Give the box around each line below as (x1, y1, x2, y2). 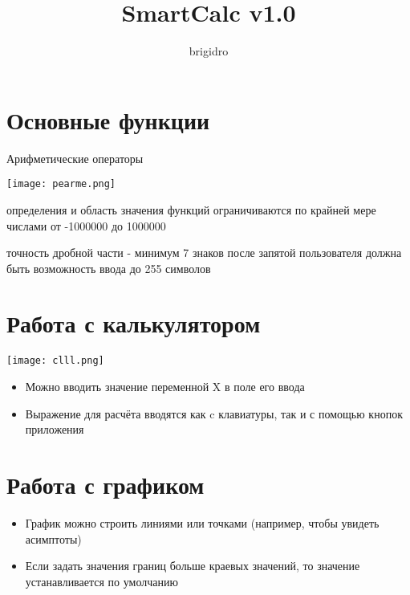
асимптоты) (25, 530, 82, 547)
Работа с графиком (6, 468, 205, 501)
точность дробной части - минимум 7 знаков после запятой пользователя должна (6, 244, 402, 261)
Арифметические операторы (6, 149, 144, 166)
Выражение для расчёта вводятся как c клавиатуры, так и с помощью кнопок (25, 405, 403, 422)
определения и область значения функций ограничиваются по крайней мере (6, 201, 376, 218)
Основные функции (6, 103, 210, 136)
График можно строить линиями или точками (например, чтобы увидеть (25, 514, 380, 531)
